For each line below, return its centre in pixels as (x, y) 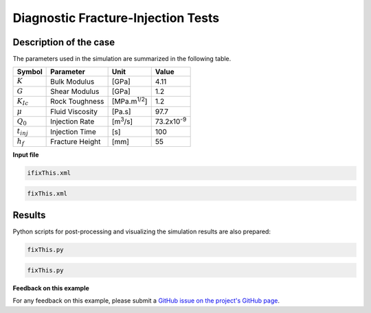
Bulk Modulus (72, 81)
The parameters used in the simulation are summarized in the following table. (122, 59)
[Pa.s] (121, 111)
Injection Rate (72, 121)
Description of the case (64, 42)
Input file (26, 155)
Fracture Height (76, 141)
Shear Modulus (75, 91)
